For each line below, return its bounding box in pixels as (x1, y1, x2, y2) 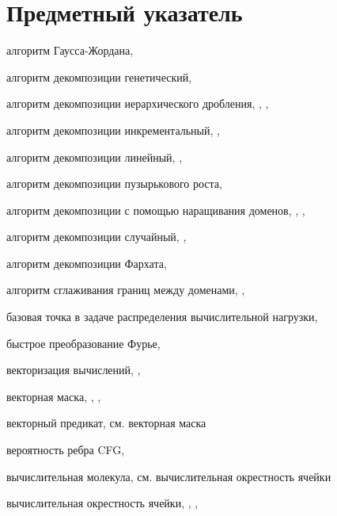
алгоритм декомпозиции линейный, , (6, 148, 183, 165)
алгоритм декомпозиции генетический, (6, 68, 192, 85)
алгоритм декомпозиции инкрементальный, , (6, 121, 220, 138)
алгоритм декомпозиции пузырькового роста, (6, 175, 222, 192)
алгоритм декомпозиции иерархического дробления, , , (6, 95, 269, 112)
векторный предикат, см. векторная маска (6, 415, 206, 431)
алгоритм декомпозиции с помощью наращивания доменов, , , (6, 201, 305, 218)
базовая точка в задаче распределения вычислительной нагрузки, (6, 308, 318, 325)
